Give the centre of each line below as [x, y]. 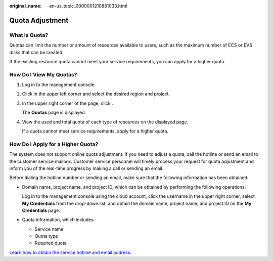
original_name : [26, 6]
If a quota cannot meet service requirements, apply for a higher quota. [95, 131]
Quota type [46, 236]
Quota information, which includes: [58, 220]
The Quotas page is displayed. [54, 113]
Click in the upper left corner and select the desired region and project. [96, 94]
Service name [49, 229]
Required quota [51, 243]
